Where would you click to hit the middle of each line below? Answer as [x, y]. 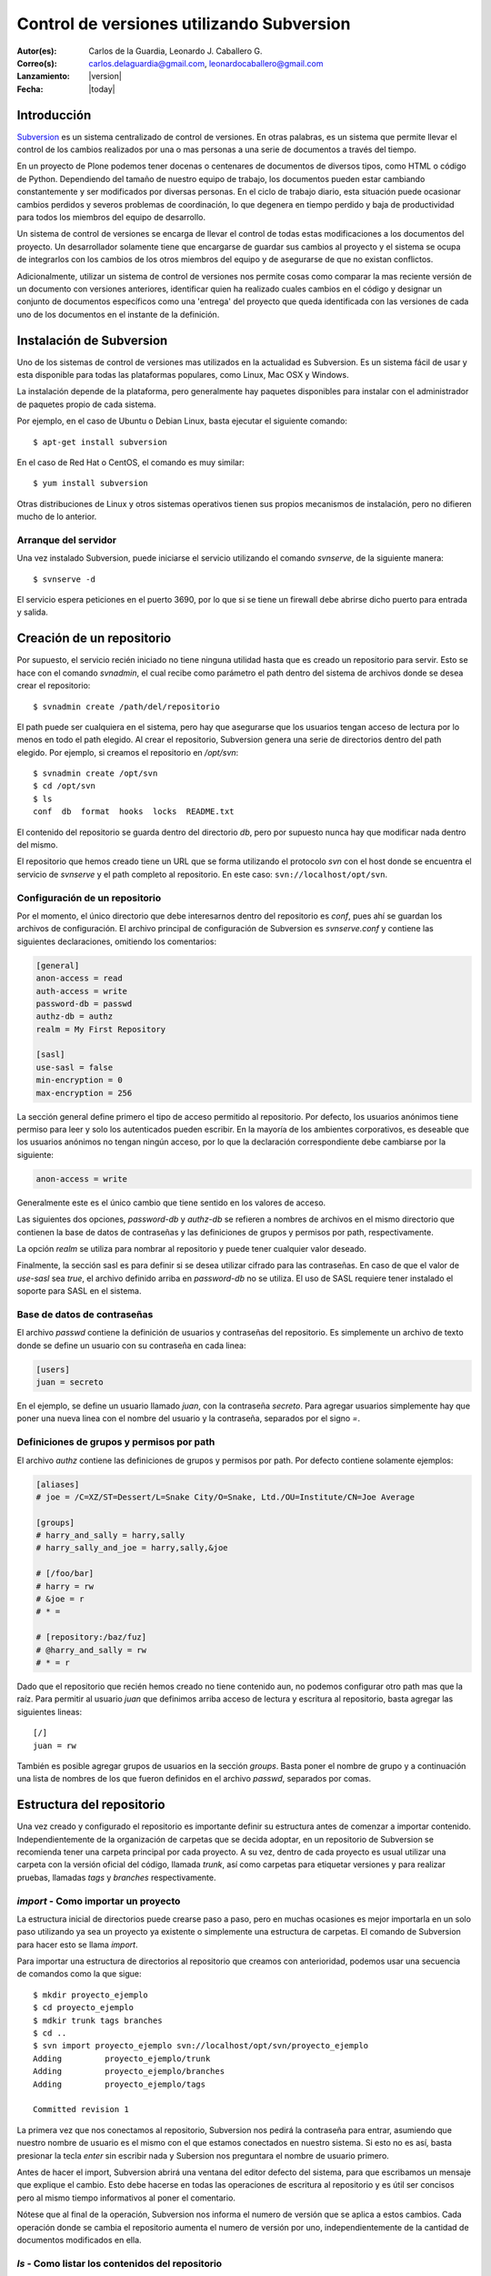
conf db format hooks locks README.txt [134, 812]
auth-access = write [81, 991]
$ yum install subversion [91, 483]
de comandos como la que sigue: [79, 1974]
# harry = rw [65, 1586]
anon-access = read [79, 978]
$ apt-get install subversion [100, 442]
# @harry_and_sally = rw [91, 1650]
